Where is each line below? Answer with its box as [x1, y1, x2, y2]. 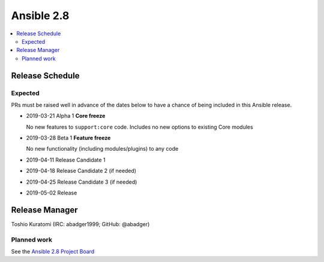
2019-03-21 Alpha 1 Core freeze [26, 112, 106, 120]
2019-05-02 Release [26, 189, 77, 196]
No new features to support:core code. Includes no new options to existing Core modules [26, 123, 253, 130]
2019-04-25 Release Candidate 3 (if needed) [26, 178, 137, 185]
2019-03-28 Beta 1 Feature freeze [26, 135, 111, 142]
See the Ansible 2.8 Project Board [11, 248, 95, 255]
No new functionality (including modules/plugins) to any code [26, 145, 179, 153]
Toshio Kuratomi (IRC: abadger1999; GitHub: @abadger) [11, 220, 150, 227]
